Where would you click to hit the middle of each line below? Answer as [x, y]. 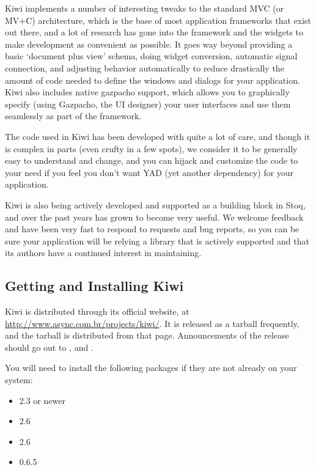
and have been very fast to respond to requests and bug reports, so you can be [152, 229]
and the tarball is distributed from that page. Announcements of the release [147, 335]
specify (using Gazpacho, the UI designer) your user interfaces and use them [148, 104]
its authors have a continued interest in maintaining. [103, 253]
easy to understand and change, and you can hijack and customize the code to [152, 160]
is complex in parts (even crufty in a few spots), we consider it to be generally [151, 148]
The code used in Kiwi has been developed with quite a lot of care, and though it [158, 136]
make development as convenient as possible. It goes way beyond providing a [149, 44]
